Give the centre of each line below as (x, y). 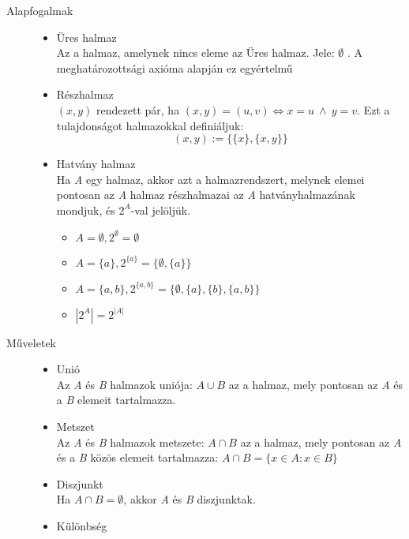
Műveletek (31, 342)
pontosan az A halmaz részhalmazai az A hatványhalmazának (206, 195)
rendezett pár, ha (138, 109)
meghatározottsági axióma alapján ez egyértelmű (174, 67)
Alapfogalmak (40, 10)
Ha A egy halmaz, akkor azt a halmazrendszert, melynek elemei (210, 179)
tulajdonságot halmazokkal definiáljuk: (150, 125)
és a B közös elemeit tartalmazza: (137, 457)
